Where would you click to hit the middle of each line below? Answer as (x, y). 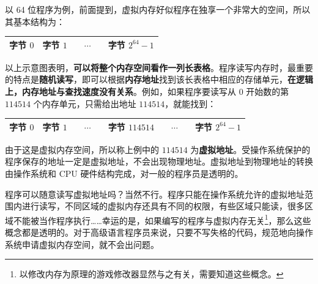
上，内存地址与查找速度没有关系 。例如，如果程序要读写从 (120, 91)
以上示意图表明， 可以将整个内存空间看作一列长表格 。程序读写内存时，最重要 (159, 67)
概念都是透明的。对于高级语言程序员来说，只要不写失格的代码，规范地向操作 (159, 232)
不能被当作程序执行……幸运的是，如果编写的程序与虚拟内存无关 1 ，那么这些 (162, 219)
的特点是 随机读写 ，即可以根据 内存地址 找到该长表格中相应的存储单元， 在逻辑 (159, 79)
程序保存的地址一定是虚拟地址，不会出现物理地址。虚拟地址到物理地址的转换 (159, 161)
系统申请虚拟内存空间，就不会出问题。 (82, 244)
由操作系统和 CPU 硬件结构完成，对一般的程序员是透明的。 (124, 173)
